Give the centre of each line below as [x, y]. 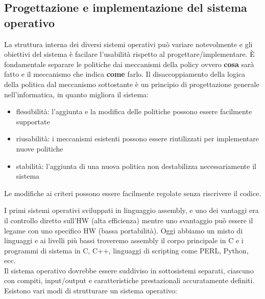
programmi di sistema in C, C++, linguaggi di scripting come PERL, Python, [126, 250]
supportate [33, 121]
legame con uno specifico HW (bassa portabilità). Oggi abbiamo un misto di [124, 230]
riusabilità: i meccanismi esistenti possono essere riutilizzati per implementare [138, 138]
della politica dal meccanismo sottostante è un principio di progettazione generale [132, 84]
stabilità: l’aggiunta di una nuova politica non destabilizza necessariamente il [136, 166]
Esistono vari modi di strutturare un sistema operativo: [91, 291]
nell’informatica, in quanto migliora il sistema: [76, 94]
